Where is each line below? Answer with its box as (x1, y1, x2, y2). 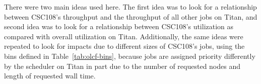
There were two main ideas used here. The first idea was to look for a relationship (4, 2, 257, 12)
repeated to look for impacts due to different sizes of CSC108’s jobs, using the (4, 41, 245, 51)
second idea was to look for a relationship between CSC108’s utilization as (4, 21, 234, 32)
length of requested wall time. (4, 70, 96, 81)
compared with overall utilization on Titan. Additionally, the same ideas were (4, 31, 243, 41)
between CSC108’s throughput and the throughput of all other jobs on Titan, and (4, 11, 257, 22)
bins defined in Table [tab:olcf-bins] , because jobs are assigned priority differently (4, 50, 255, 61)
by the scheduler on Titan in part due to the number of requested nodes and (4, 60, 241, 71)
